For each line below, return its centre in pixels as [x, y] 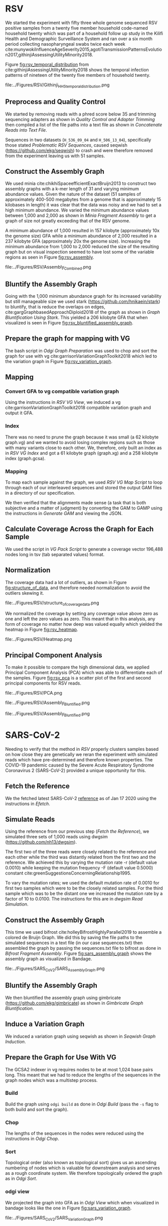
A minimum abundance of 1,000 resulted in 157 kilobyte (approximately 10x [82, 231]
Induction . [16, 1041]
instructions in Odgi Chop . [32, 1139]
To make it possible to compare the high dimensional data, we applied [77, 667]
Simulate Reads [30, 819]
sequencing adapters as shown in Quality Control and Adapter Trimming [80, 119]
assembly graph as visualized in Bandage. [49, 959]
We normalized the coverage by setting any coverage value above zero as [82, 614]
